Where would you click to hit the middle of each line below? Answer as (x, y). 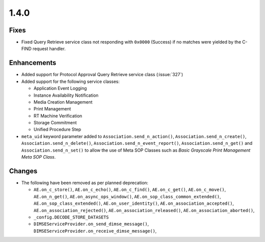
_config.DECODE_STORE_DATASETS (71, 217)
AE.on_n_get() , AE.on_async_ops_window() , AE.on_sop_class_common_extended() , (127, 196)
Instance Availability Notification (66, 95)
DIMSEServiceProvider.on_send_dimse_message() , (91, 224)
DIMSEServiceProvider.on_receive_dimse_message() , (95, 231)
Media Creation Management (63, 102)
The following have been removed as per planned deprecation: (85, 183)
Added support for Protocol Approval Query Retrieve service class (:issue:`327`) (102, 75)
